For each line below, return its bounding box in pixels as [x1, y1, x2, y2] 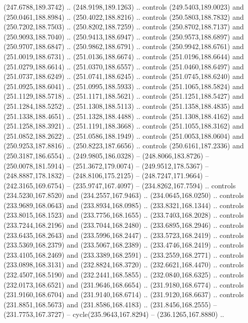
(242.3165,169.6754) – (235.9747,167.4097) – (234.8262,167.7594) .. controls [4, 180, 236, 190]
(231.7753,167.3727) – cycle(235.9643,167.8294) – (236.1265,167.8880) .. [4, 309, 224, 319]
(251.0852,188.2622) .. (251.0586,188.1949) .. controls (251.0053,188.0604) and [4, 130, 244, 141]
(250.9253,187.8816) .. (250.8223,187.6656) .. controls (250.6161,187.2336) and [4, 140, 244, 151]
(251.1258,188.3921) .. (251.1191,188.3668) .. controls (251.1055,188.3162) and [4, 120, 244, 131]
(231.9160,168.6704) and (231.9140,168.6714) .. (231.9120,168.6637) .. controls [4, 289, 244, 300]
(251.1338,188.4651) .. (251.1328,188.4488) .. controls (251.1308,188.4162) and [4, 110, 244, 121]
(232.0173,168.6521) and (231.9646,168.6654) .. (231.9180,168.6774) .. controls [4, 279, 244, 290]
